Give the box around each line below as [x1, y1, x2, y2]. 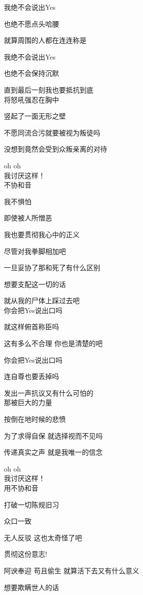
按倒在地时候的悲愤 [4, 414, 66, 424]
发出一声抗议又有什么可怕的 [4, 387, 93, 398]
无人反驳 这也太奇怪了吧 [4, 532, 82, 542]
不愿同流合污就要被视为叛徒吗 [4, 127, 100, 137]
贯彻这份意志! [4, 549, 47, 559]
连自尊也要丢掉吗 [4, 371, 59, 381]
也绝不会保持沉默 [4, 68, 59, 78]
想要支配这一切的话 [4, 279, 66, 289]
